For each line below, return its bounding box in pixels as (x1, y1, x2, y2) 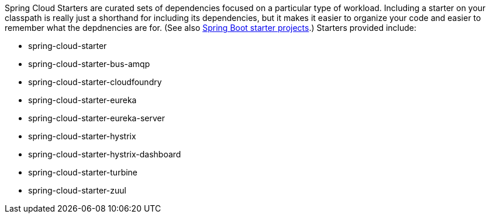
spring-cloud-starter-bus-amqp (28, 59, 150, 69)
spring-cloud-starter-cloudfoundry (28, 77, 162, 87)
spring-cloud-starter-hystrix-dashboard (28, 149, 181, 159)
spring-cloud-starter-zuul (28, 185, 126, 195)
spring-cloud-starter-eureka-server (28, 113, 165, 123)
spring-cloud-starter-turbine (28, 167, 138, 177)
